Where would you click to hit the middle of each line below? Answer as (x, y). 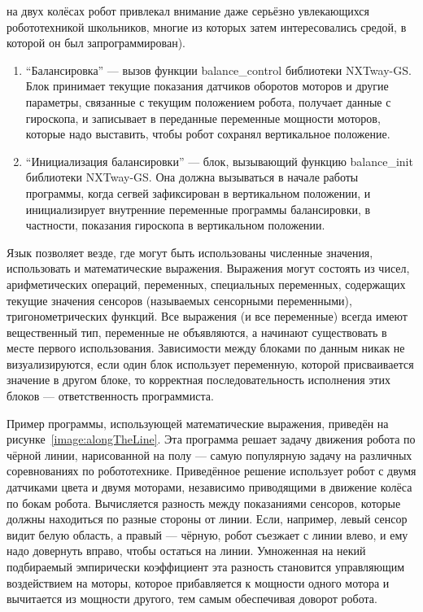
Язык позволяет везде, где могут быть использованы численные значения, (190, 252)
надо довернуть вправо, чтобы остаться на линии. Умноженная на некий (186, 551)
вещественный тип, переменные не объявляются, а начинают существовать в (197, 332)
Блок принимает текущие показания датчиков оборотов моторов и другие (207, 86)
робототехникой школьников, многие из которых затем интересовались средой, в (207, 26)
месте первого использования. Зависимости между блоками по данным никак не (206, 348)
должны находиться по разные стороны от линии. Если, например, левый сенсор (207, 519)
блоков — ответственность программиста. (110, 396)
